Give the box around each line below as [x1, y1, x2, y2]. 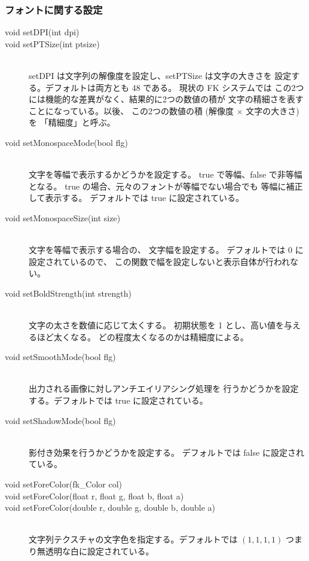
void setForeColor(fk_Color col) [5, 478, 123, 490]
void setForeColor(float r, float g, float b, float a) [5, 489, 184, 502]
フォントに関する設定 [5, 2, 103, 17]
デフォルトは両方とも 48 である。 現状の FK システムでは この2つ [45, 81, 304, 93]
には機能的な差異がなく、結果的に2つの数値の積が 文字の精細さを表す [29, 93, 304, 105]
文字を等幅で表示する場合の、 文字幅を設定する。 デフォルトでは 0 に [29, 243, 304, 256]
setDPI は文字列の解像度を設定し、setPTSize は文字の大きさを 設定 [29, 69, 292, 81]
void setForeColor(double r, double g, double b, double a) [5, 501, 216, 514]
